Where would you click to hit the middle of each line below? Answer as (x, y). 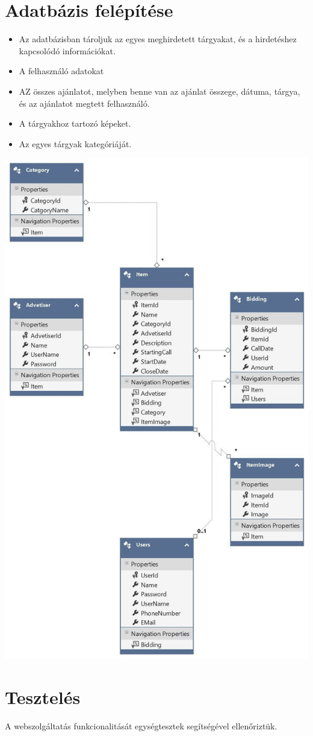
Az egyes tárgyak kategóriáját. (75, 143)
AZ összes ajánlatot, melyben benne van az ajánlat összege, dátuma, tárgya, (160, 91)
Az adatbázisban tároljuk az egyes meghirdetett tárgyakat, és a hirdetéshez (158, 39)
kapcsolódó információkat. (67, 50)
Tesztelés (43, 696)
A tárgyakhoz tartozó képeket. (75, 123)
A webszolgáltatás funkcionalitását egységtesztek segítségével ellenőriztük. (141, 725)
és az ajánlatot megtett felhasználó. (84, 103)
